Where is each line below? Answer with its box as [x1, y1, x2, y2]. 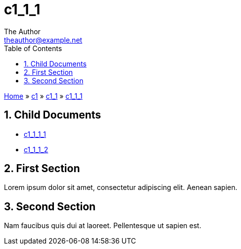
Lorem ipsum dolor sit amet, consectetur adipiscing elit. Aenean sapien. [4, 183, 238, 192]
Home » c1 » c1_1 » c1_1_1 [4, 91, 83, 100]
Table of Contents [4, 44, 62, 53]
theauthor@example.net [4, 35, 83, 44]
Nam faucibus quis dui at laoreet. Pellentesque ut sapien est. [4, 221, 201, 230]
